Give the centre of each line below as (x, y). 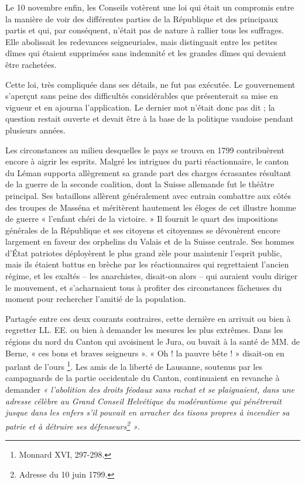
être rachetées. (31, 64)
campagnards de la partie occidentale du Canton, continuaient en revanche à (143, 378)
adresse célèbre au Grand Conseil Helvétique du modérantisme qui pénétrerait (143, 401)
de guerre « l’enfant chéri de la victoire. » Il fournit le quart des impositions (142, 219)
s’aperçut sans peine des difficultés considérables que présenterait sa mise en (142, 96)
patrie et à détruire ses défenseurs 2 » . (73, 425)
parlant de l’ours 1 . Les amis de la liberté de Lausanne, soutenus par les (134, 365)
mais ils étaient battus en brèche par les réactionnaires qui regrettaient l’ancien (147, 264)
